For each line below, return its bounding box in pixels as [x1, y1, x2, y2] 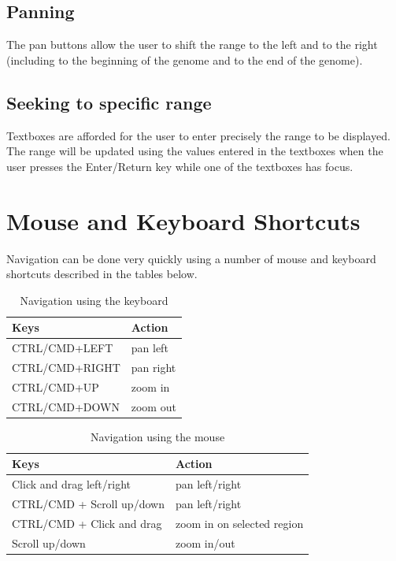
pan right [131, 359, 176, 375]
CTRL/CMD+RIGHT [12, 359, 120, 375]
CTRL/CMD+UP [12, 378, 99, 395]
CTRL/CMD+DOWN [12, 398, 120, 414]
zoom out [131, 398, 176, 414]
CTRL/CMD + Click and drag [12, 515, 162, 531]
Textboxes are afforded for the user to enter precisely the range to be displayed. [6, 127, 390, 143]
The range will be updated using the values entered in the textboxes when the [6, 143, 383, 159]
